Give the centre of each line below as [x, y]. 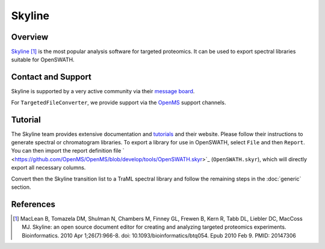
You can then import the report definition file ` [68, 151]
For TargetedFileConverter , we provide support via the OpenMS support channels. [119, 102]
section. [21, 187]
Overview [30, 37]
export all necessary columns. [48, 168]
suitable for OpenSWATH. [43, 60]
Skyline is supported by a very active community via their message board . [103, 91]
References [33, 204]
